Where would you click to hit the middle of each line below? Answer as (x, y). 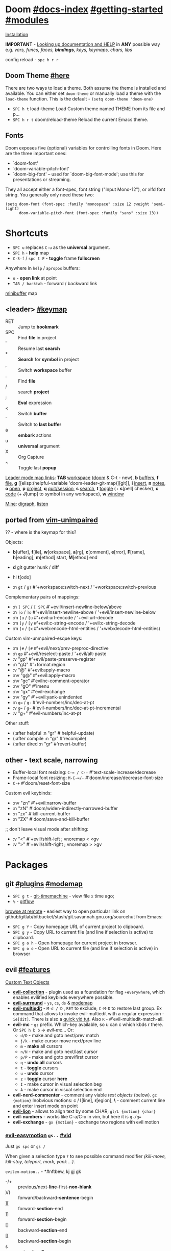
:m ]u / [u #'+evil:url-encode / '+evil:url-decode (63, 618)
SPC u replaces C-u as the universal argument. (61, 247)
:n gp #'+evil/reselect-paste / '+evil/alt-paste (59, 654)
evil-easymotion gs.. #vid (38, 1135)
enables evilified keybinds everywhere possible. (63, 997)
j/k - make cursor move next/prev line (60, 1041)
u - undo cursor (37, 1073)
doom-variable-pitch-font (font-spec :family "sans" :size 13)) (89, 213)
